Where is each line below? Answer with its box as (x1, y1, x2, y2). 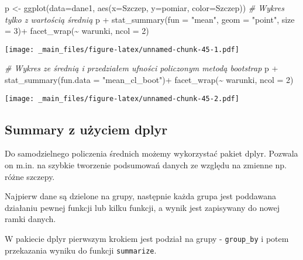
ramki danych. (5, 213, 56, 225)
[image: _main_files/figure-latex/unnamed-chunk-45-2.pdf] (5, 94, 239, 103)
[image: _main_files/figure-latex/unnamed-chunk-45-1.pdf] (5, 45, 239, 54)
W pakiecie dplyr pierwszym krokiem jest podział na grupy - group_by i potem (5, 233, 289, 245)
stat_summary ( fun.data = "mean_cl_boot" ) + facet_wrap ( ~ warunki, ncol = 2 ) (5, 74, 294, 86)
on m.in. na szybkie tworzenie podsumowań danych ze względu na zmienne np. (5, 159, 287, 171)
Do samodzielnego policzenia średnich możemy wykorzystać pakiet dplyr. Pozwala (5, 147, 298, 160)
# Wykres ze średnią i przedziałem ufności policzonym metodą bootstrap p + (5, 62, 278, 74)
